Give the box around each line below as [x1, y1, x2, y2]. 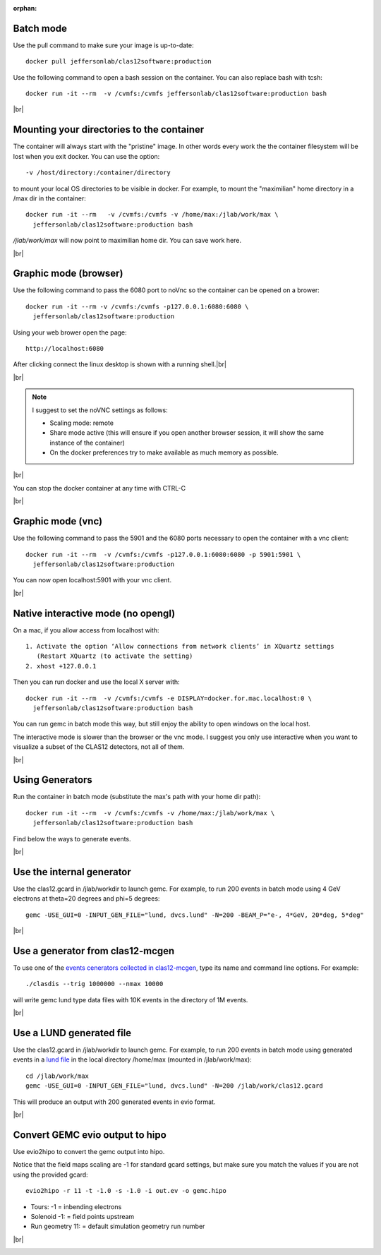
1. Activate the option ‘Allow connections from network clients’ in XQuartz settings [25, 642, 334, 651]
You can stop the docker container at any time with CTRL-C [13, 484, 186, 492]
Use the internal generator [13, 865, 132, 878]
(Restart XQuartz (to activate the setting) [36, 652, 193, 660]
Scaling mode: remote [49, 419, 114, 427]
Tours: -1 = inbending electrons [30, 1202, 122, 1211]
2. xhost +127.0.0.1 [25, 662, 97, 670]
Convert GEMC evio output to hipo [13, 1129, 167, 1141]
